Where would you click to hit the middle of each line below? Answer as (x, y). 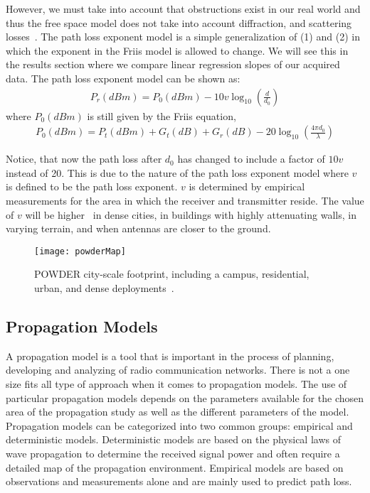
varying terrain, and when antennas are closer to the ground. (138, 228)
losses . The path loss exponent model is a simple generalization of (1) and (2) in (183, 37)
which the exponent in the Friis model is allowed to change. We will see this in (177, 50)
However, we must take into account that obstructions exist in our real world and (183, 9)
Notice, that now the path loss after (84, 159)
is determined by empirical (247, 186)
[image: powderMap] (80, 251)
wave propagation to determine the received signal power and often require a (173, 453)
